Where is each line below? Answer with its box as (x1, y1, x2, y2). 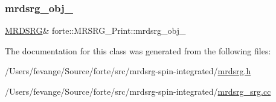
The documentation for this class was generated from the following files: (5, 44, 271, 57)
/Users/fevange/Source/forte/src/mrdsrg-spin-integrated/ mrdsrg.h (5, 65, 251, 77)
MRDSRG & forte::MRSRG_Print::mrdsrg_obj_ (5, 24, 186, 37)
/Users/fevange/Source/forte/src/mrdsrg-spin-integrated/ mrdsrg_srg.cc (5, 85, 271, 97)
